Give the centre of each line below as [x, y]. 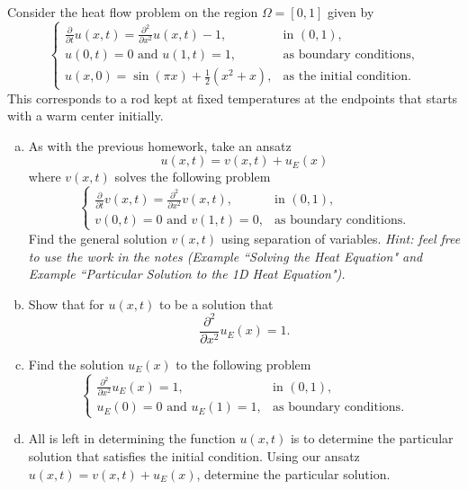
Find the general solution [98, 238]
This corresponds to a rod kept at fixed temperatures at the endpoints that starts [233, 98]
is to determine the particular [372, 438]
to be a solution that [216, 303]
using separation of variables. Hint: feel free [341, 238]
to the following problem [243, 364]
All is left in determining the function [132, 438]
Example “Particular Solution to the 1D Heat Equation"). [187, 274]
